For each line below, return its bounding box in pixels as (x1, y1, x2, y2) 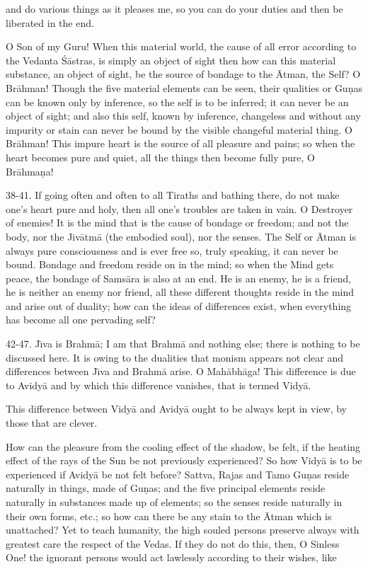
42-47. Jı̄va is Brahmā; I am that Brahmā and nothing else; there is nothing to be (6, 336, 360, 351)
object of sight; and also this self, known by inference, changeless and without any (6, 108, 361, 123)
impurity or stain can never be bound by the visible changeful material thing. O (6, 122, 352, 137)
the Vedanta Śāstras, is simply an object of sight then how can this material (6, 52, 336, 67)
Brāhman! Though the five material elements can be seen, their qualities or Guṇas (6, 80, 362, 95)
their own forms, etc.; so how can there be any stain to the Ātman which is (6, 508, 332, 523)
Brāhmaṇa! (6, 163, 54, 178)
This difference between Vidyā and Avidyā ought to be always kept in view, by (6, 401, 347, 416)
